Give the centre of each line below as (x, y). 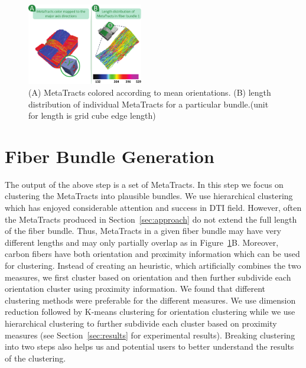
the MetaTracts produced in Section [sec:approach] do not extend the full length (151, 219)
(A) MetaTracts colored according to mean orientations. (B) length (150, 92)
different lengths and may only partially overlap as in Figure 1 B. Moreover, (142, 242)
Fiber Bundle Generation (110, 156)
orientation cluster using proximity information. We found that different (135, 289)
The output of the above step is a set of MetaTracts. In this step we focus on (144, 184)
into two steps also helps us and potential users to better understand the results (149, 346)
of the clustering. (35, 358)
